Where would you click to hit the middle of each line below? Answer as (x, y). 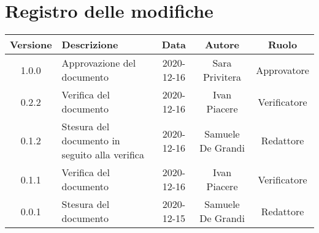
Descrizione (90, 45)
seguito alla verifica (103, 155)
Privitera (222, 77)
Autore (222, 45)
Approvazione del (99, 63)
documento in (91, 141)
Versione (31, 45)
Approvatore (282, 70)
